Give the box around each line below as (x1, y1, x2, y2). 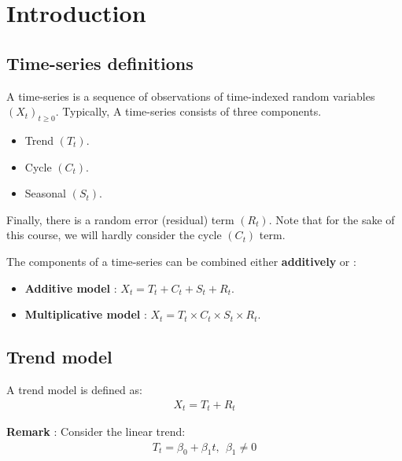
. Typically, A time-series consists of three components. (55, 103, 322, 120)
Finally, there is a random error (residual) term (6, 211, 234, 227)
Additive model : (24, 279, 117, 296)
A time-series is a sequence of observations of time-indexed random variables (6, 87, 375, 104)
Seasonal (24, 185, 66, 201)
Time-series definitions (6, 50, 194, 75)
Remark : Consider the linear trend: (6, 423, 186, 439)
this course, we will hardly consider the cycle (6, 227, 222, 243)
